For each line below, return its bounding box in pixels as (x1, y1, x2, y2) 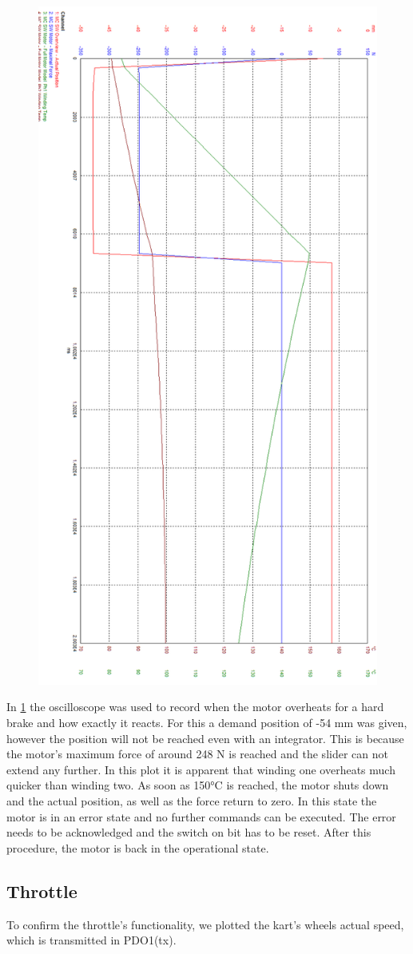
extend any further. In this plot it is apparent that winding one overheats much (6, 761, 395, 777)
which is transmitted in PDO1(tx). (6, 932, 177, 948)
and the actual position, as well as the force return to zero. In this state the (6, 792, 377, 809)
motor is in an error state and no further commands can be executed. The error (6, 808, 396, 825)
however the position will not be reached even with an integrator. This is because (6, 729, 404, 746)
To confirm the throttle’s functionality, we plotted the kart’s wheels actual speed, (6, 916, 404, 932)
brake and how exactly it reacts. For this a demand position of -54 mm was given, (6, 714, 407, 731)
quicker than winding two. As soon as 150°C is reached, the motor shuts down (6, 777, 389, 793)
